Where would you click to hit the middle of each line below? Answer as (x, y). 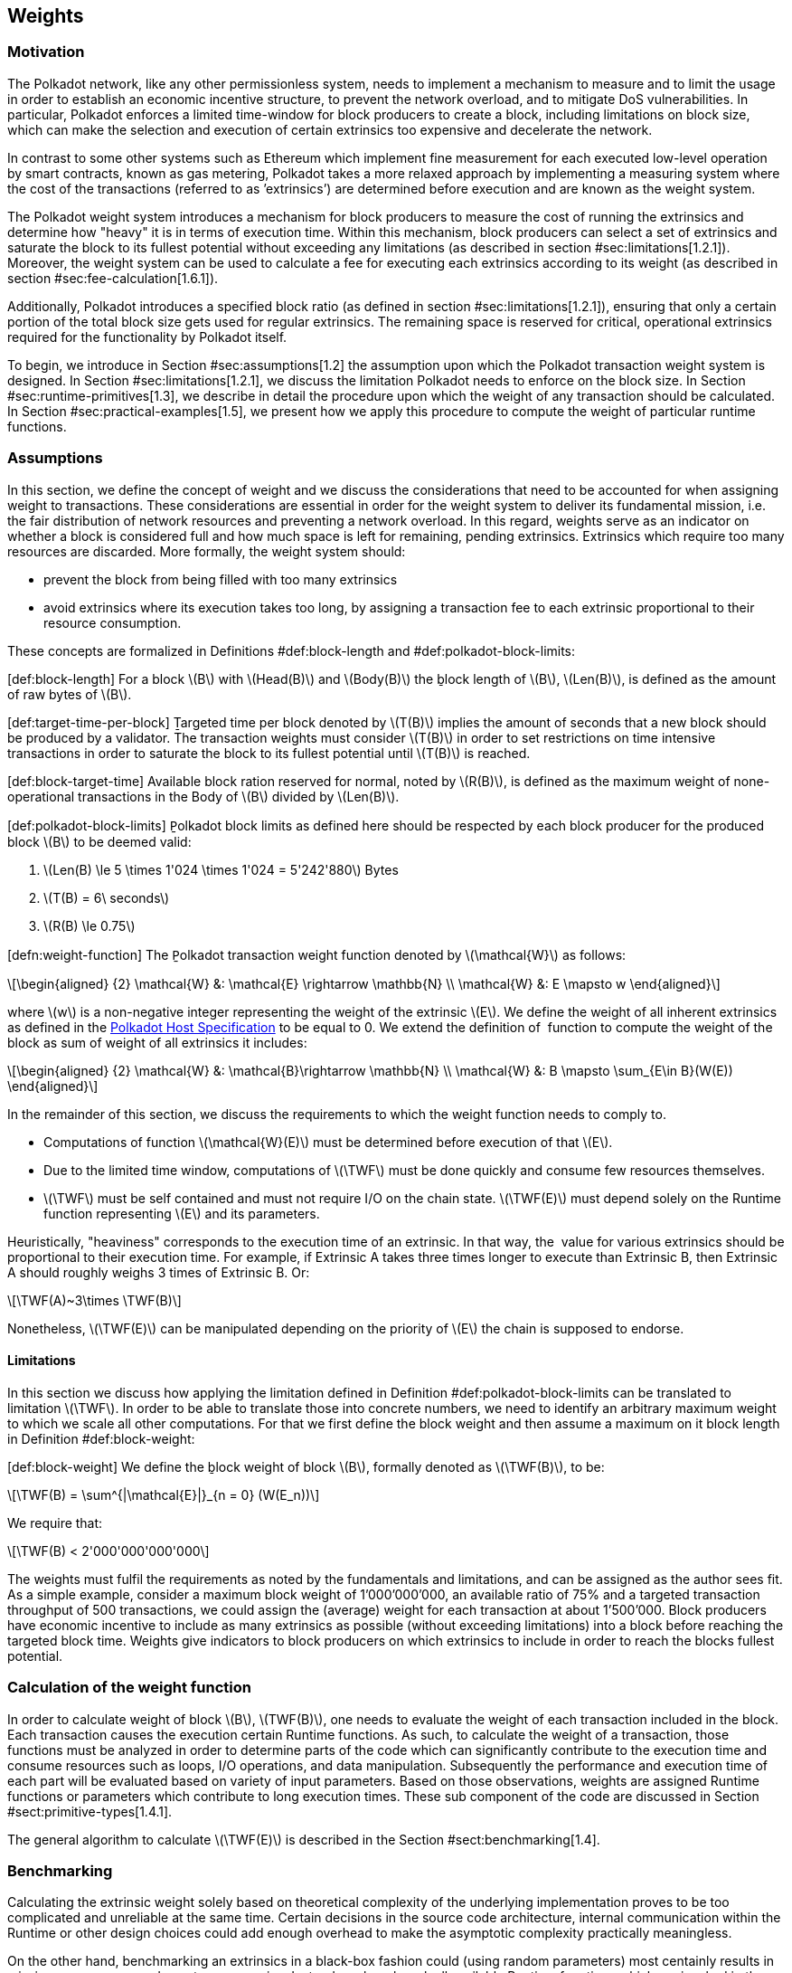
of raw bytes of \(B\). (70, 694)
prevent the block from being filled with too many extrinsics (221, 579)
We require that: (55, 1522)
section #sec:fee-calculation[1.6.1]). (113, 278)
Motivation (46, 52)
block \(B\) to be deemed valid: (99, 841)
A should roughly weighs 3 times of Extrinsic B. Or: (159, 1272)
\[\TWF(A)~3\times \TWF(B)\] (94, 1300)
